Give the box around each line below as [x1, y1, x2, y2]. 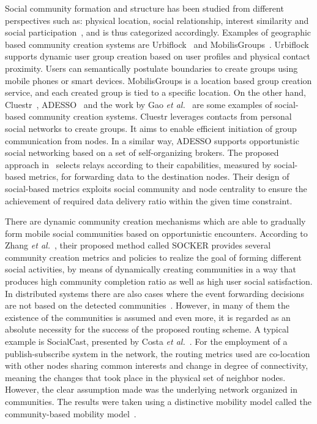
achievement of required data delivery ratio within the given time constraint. [5, 194, 293, 207]
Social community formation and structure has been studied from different [5, 2, 284, 14]
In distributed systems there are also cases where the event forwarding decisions [5, 287, 304, 299]
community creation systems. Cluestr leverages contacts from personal [28, 110, 292, 123]
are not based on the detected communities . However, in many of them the [5, 299, 289, 312]
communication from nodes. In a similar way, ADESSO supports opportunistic [5, 134, 299, 147]
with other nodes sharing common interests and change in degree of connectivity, [5, 359, 308, 372]
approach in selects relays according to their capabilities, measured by [5, 158, 271, 171]
